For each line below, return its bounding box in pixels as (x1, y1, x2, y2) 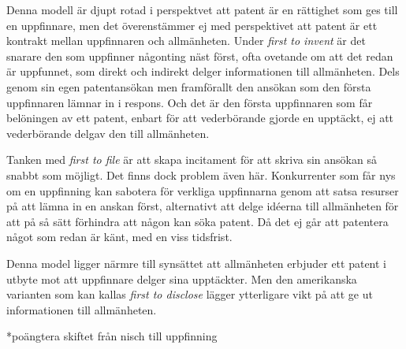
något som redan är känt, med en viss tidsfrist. (6, 228, 233, 245)
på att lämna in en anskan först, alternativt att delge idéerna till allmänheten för (6, 198, 399, 214)
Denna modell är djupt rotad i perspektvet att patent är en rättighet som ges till (6, 2, 398, 17)
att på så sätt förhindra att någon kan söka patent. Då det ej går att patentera (6, 213, 389, 229)
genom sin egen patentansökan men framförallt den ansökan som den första (6, 78, 371, 95)
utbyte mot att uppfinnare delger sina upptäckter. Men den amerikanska (6, 270, 357, 287)
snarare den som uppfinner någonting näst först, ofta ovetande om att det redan (6, 47, 393, 64)
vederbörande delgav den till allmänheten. (6, 124, 210, 141)
